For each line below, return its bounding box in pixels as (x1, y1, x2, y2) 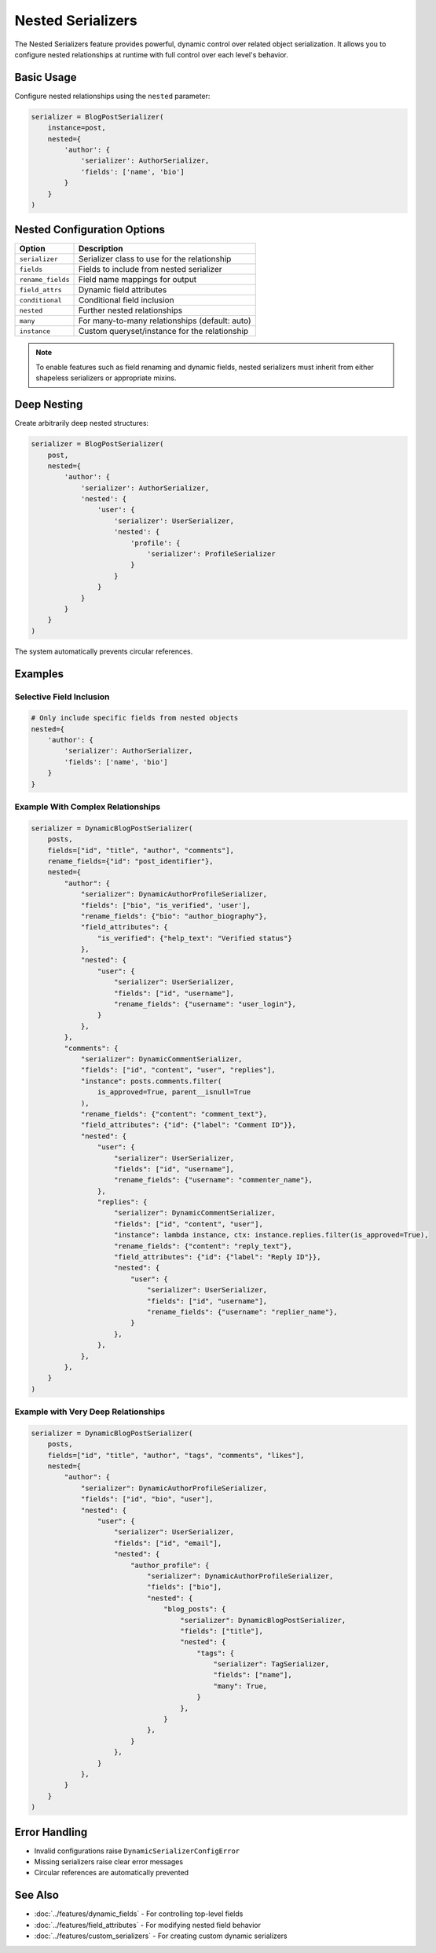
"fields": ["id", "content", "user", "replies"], (80, 1065, 276, 1075)
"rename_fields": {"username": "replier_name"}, (146, 1307, 338, 1316)
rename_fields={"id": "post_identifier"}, (47, 856, 214, 866)
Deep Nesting (14, 398, 83, 412)
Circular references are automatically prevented (34, 1868, 189, 1878)
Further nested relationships (78, 305, 183, 316)
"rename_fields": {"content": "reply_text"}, (114, 1241, 292, 1251)
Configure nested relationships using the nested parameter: (14, 91, 211, 101)
